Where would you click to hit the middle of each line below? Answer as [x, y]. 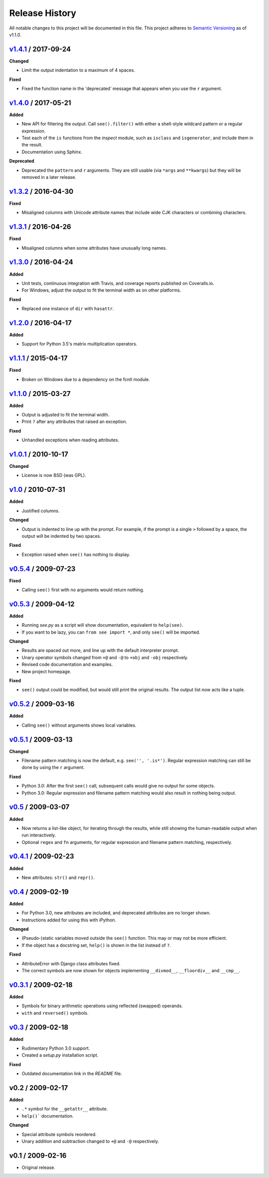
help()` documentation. [48, 1116]
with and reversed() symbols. [55, 1013]
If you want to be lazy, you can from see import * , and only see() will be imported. [111, 632]
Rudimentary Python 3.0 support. [56, 1048]
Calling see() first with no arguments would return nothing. [83, 590]
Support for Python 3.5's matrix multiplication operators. [79, 344]
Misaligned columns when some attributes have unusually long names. [94, 248]
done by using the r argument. [53, 768]
